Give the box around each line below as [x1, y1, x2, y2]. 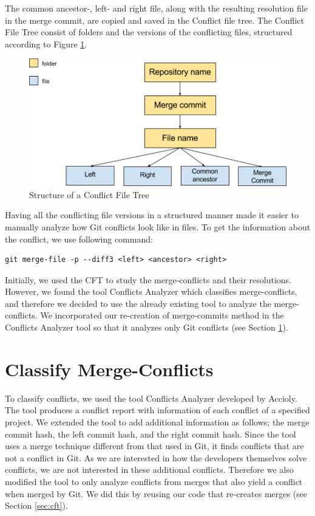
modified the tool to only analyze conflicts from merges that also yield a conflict [5, 475, 303, 487]
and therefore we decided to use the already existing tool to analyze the [5, 297, 271, 309]
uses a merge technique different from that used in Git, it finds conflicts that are [5, 439, 304, 452]
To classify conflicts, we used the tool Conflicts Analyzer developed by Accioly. [5, 391, 297, 404]
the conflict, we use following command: [5, 232, 153, 245]
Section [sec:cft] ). [5, 499, 68, 512]
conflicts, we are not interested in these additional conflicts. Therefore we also [5, 463, 294, 476]
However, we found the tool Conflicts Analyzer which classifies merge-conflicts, [5, 285, 297, 298]
